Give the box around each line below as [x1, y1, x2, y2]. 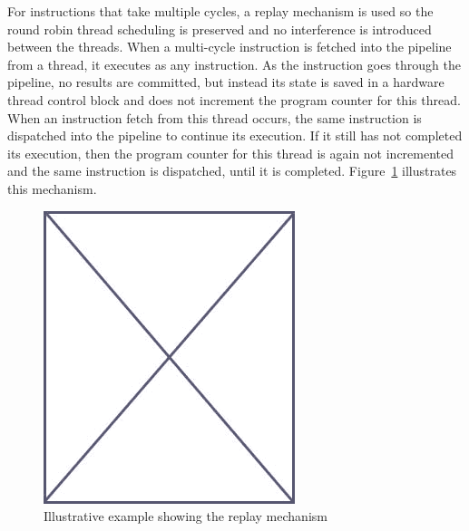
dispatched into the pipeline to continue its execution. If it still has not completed [7, 126, 463, 145]
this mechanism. [7, 179, 97, 198]
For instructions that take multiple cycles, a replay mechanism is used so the [7, 2, 434, 20]
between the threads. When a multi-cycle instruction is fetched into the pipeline [7, 37, 452, 56]
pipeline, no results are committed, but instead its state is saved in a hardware [7, 72, 445, 92]
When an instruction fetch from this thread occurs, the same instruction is [7, 108, 422, 127]
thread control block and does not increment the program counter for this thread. [7, 90, 461, 109]
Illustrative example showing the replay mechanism [44, 507, 327, 526]
